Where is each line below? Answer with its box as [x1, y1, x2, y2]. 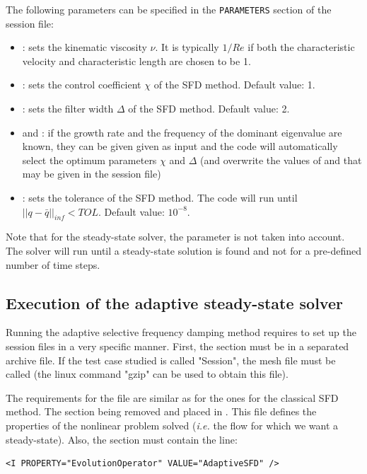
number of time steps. [6, 257, 100, 272]
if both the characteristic [247, 40, 355, 54]
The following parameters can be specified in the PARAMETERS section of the [6, 2, 332, 16]
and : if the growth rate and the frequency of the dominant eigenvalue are [22, 125, 342, 139]
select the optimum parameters [22, 152, 157, 167]
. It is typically [155, 40, 219, 54]
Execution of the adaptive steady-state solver [6, 291, 343, 313]
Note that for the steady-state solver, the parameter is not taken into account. [6, 229, 345, 244]
